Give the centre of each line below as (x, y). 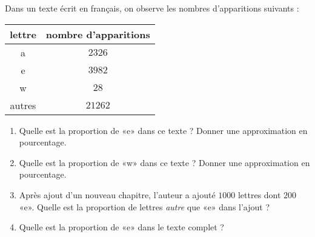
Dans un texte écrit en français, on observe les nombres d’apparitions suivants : (152, 8)
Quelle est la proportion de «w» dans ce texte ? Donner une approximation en (164, 162)
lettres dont (259, 194)
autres (23, 105)
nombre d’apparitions (98, 34)
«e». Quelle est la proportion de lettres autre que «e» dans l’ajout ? (144, 206)
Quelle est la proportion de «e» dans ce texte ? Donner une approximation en (163, 130)
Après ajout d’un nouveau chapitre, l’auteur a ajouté (117, 194)
